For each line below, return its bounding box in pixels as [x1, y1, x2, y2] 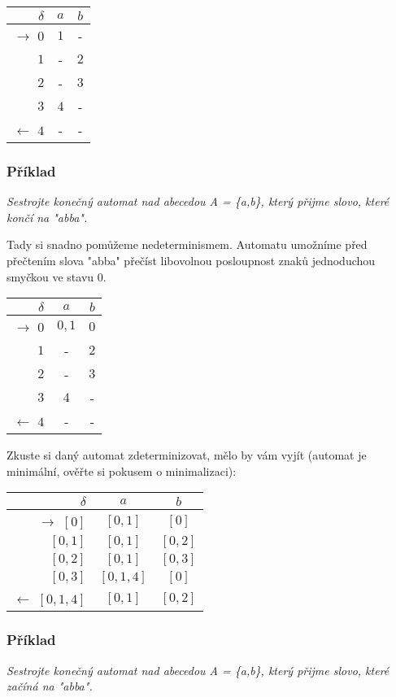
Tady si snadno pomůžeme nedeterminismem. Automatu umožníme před [7, 236, 368, 253]
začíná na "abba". [7, 677, 93, 695]
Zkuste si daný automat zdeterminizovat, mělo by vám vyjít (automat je [7, 447, 367, 464]
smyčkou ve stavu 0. [7, 268, 107, 285]
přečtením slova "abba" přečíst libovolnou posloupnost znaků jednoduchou [7, 252, 376, 268]
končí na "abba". [7, 208, 88, 225]
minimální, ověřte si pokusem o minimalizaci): [7, 462, 237, 479]
